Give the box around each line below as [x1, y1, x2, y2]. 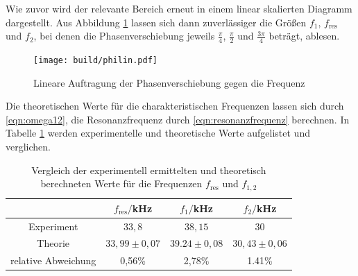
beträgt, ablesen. [268, 28, 340, 43]
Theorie [37, 236, 70, 250]
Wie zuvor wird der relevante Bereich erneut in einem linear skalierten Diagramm [6, 1, 352, 15]
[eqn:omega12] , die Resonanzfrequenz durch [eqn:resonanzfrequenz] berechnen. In [6, 112, 350, 126]
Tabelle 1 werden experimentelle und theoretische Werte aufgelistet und [6, 126, 310, 140]
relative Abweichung [10, 253, 96, 268]
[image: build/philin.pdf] [33, 55, 157, 66]
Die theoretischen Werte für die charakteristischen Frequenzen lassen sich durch [6, 98, 344, 113]
